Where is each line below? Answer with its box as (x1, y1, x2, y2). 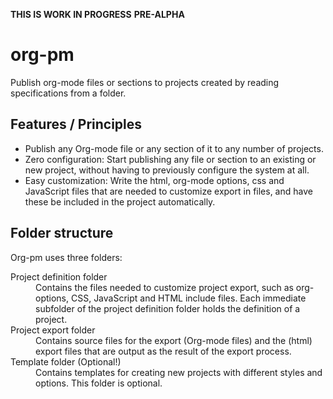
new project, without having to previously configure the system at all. (24, 164, 310, 176)
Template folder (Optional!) (10, 355, 122, 368)
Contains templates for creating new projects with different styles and (35, 366, 323, 378)
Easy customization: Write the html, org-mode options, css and (24, 174, 285, 186)
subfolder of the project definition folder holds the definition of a (35, 302, 301, 314)
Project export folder (10, 324, 96, 336)
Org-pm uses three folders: (10, 251, 123, 263)
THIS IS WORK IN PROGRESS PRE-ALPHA (10, 9, 185, 20)
